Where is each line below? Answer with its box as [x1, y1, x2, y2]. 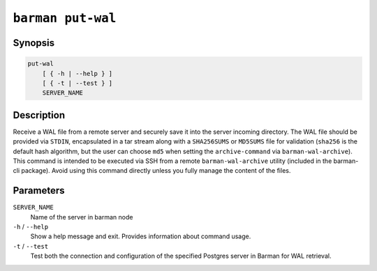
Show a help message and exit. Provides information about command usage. [30, 232, 251, 240]
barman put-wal [13, 10, 117, 26]
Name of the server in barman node [30, 212, 133, 221]
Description [13, 109, 66, 121]
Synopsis [13, 37, 55, 49]
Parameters [13, 185, 65, 196]
